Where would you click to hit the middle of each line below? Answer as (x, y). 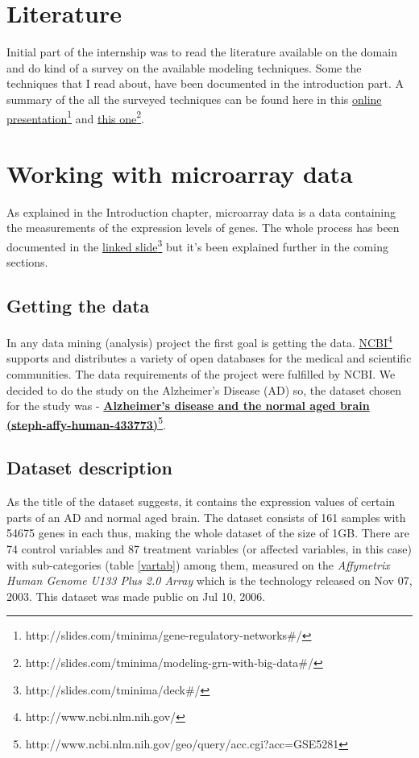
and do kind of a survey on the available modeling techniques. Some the (184, 67)
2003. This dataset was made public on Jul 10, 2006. (136, 596)
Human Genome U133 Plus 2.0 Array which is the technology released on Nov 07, (209, 580)
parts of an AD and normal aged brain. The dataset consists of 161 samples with (206, 517)
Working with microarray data (180, 173)
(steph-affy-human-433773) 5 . (86, 423)
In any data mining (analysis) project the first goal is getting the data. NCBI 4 (199, 341)
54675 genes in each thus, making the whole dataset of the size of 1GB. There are (208, 533)
